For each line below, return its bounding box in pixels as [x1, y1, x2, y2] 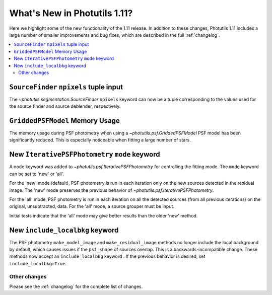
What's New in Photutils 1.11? [9, 8, 133, 19]
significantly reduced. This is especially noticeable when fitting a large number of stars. [9, 137, 191, 143]
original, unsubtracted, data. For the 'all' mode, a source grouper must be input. [9, 203, 175, 209]
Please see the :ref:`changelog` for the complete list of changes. [9, 283, 143, 289]
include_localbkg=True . [9, 260, 67, 266]
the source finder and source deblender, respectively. [9, 103, 121, 109]
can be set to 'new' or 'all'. [9, 171, 64, 177]
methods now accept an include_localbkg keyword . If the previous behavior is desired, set [9, 253, 206, 259]
